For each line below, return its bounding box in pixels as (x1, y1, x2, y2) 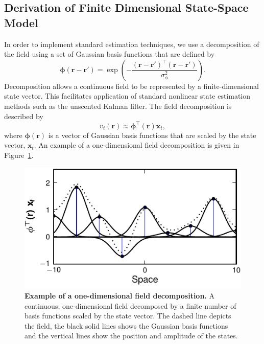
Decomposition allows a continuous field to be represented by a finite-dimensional (4, 80, 259, 91)
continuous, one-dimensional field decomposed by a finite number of (25, 300, 236, 311)
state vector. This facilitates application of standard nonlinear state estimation (4, 90, 251, 101)
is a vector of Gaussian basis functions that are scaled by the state (48, 129, 256, 140)
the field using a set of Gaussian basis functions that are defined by (4, 49, 215, 59)
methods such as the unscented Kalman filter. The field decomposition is (4, 100, 232, 111)
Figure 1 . (4, 149, 34, 160)
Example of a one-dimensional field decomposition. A (25, 290, 215, 301)
